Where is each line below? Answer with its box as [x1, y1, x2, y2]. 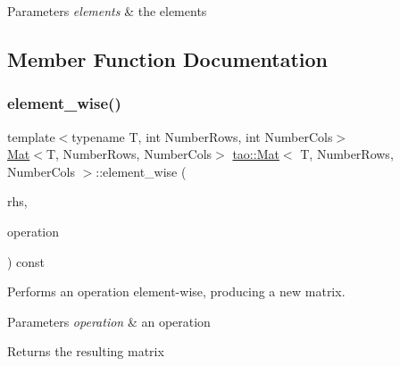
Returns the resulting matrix [7, 342, 164, 361]
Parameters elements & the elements [7, 2, 207, 20]
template [7, 127, 55, 146]
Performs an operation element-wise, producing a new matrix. [7, 282, 346, 301]
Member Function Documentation [7, 45, 329, 72]
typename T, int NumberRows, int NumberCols [71, 127, 333, 146]
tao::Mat [232, 145, 279, 163]
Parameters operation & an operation [7, 312, 211, 330]
